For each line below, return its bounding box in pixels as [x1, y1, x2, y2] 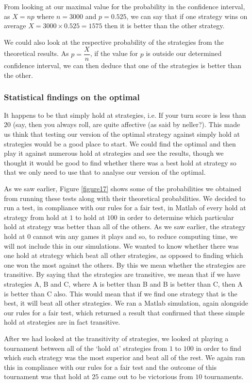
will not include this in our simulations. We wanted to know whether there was [4, 240, 239, 251]
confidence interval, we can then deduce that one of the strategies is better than [4, 60, 242, 71]
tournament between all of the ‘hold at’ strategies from [4, 343, 168, 353]
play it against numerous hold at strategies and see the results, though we [4, 148, 224, 158]
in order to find [196, 343, 241, 353]
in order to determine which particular [119, 212, 234, 222]
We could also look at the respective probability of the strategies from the [4, 36, 224, 47]
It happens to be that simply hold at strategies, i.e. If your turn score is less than [4, 109, 246, 120]
